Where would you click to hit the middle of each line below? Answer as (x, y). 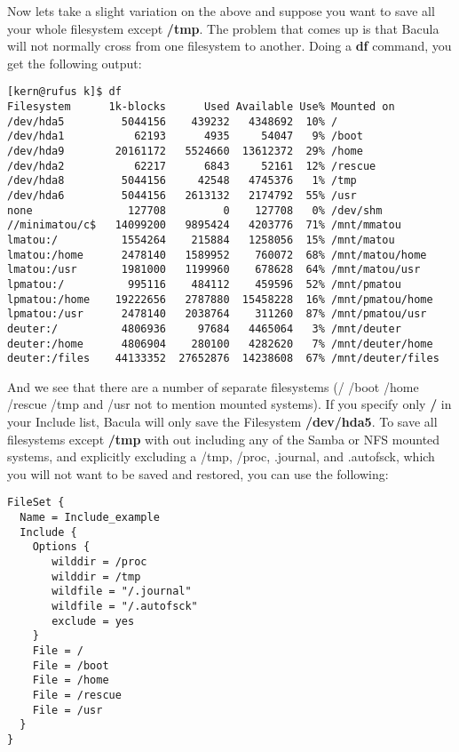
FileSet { (36, 503)
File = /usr (67, 710)
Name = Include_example (90, 518)
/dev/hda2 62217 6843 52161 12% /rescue (192, 166)
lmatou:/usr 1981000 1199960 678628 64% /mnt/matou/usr (214, 270)
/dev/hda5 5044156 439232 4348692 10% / (173, 121)
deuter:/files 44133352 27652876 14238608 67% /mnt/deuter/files (223, 359)
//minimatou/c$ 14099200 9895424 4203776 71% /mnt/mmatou (204, 225)
